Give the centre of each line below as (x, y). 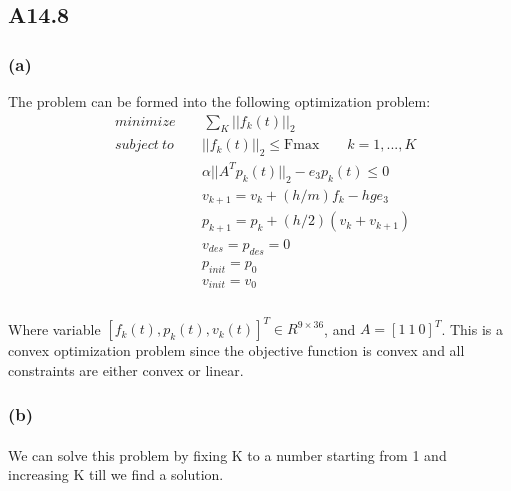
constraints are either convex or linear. (126, 369)
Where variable (54, 328)
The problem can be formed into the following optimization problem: (219, 101)
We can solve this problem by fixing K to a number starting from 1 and (227, 454)
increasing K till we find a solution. (116, 474)
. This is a (472, 328)
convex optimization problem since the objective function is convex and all (236, 350)
